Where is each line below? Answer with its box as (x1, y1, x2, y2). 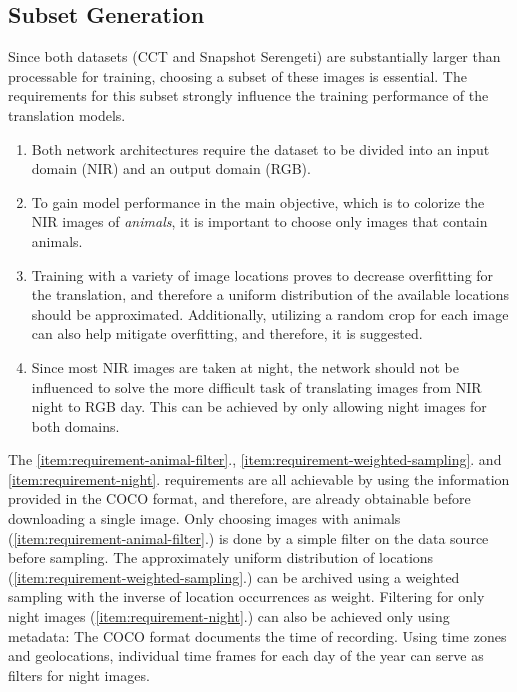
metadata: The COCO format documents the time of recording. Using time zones (8, 625, 507, 646)
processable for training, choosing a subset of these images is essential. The (8, 65, 467, 86)
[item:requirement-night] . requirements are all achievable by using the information (8, 468, 510, 489)
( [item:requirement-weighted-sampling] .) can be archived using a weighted (8, 566, 460, 587)
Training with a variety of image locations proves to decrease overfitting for (31, 264, 494, 285)
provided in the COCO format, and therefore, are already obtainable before (8, 488, 471, 509)
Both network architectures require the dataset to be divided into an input (31, 138, 490, 159)
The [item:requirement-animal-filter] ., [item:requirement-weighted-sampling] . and (8, 449, 502, 470)
